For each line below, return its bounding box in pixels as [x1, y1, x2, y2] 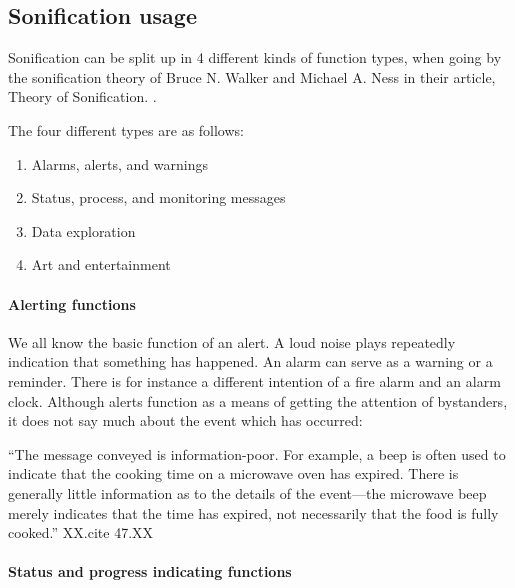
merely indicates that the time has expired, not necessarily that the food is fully [8, 502, 499, 523]
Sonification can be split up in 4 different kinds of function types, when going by [8, 47, 502, 68]
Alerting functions [8, 293, 136, 314]
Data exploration [31, 220, 136, 241]
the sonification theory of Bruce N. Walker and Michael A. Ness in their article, [8, 66, 496, 87]
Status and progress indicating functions [8, 561, 292, 582]
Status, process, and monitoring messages [31, 187, 286, 208]
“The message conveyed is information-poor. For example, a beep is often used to [8, 443, 506, 464]
